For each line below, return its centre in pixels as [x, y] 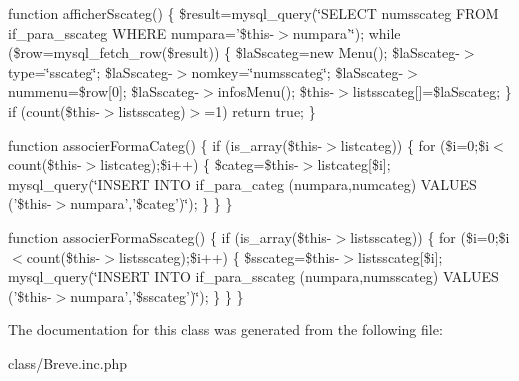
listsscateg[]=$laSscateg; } [432, 91]
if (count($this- [54, 110]
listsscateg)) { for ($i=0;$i [430, 236]
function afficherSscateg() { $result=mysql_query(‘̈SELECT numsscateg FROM [253, 13]
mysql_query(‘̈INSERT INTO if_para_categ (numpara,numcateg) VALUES [242, 183]
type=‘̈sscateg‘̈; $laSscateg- [90, 71]
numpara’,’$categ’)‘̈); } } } [151, 203]
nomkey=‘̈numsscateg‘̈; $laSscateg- [297, 71]
